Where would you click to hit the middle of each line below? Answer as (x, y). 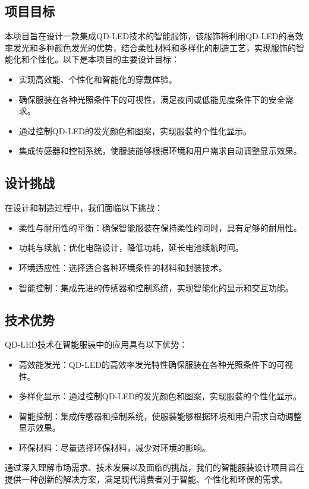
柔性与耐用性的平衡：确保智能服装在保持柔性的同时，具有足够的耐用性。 (160, 227)
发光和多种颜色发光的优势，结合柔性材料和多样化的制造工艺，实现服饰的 (154, 47)
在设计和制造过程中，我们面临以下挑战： (84, 208)
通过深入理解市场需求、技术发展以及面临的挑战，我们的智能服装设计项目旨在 (154, 467)
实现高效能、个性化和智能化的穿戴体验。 (98, 79)
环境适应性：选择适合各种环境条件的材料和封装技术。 (123, 267)
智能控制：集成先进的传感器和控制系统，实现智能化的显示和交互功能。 (156, 287)
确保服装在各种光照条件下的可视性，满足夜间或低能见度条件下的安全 (152, 99)
